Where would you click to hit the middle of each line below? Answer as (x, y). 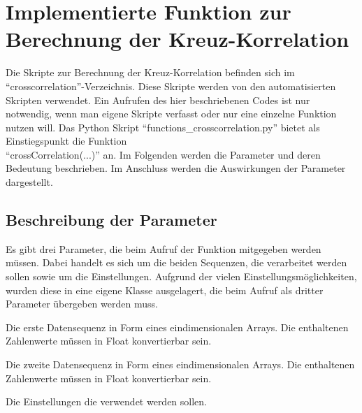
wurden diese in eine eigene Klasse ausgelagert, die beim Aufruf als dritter (165, 290)
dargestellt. (29, 182)
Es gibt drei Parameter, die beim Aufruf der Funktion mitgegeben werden (164, 248)
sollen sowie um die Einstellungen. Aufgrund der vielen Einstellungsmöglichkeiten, (181, 276)
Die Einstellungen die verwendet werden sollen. (107, 401)
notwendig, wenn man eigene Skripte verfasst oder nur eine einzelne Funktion (171, 114)
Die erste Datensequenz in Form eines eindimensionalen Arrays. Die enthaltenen (177, 327)
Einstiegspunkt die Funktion (66, 141)
